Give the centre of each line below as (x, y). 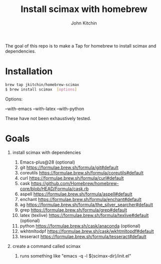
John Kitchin (84, 23)
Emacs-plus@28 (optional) (47, 162)
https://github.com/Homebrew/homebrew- (75, 183)
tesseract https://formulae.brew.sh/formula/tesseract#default (83, 236)
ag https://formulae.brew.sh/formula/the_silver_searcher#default (86, 204)
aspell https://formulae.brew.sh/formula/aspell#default (76, 194)
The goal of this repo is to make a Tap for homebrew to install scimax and (81, 45)
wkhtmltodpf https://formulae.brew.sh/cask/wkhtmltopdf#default (87, 231)
